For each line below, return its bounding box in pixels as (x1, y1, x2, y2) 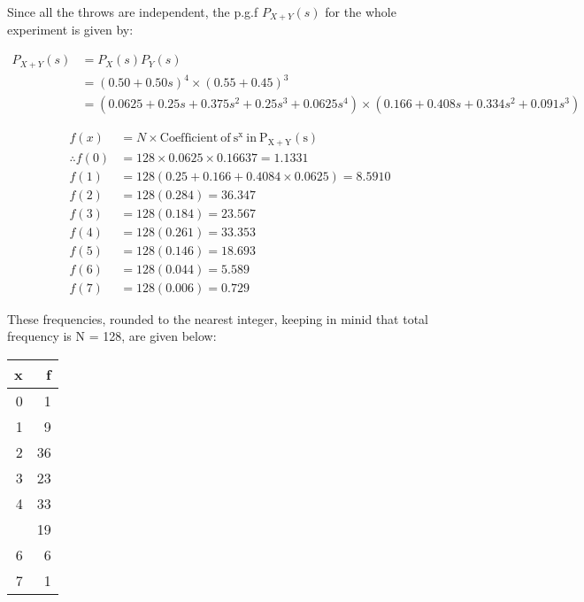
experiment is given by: (7, 20, 134, 39)
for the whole (325, 3, 396, 20)
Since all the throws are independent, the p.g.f (7, 3, 258, 20)
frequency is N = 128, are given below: (7, 327, 217, 345)
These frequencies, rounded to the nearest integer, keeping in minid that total (7, 309, 428, 328)
